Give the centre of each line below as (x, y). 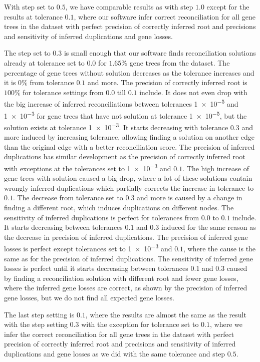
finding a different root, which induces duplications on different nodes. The (119, 207)
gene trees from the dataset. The (180, 62)
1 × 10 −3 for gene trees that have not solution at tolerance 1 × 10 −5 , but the (125, 115)
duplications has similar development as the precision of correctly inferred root (125, 156)
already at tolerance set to (44, 62)
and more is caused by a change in (190, 198)
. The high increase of (216, 168)
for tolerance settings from (63, 92)
